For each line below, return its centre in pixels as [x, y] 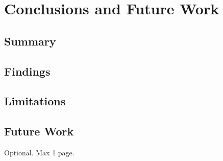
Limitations [35, 101]
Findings [27, 71]
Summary [30, 41]
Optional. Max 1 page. [39, 152]
